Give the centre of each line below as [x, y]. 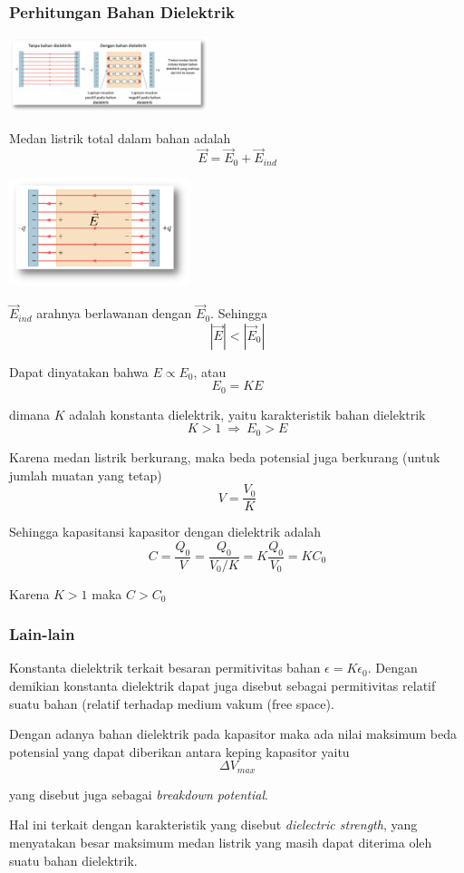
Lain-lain [42, 634]
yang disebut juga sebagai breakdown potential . [139, 794]
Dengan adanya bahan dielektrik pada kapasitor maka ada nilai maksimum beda [233, 734]
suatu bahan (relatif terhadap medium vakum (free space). [172, 703]
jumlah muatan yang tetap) [86, 475]
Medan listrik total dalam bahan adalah [120, 137]
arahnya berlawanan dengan [114, 313]
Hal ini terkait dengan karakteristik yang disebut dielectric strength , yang [213, 824]
